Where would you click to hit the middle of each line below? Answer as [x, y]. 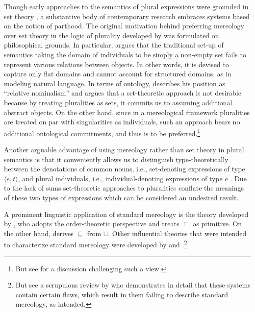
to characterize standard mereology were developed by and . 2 [96, 244]
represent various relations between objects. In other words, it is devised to [116, 64]
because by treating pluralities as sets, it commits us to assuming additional [118, 102]
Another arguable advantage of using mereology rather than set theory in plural [124, 149]
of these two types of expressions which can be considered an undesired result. [121, 197]
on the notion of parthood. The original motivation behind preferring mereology [124, 26]
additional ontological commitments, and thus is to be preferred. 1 [102, 132]
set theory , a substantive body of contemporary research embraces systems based [127, 16]
